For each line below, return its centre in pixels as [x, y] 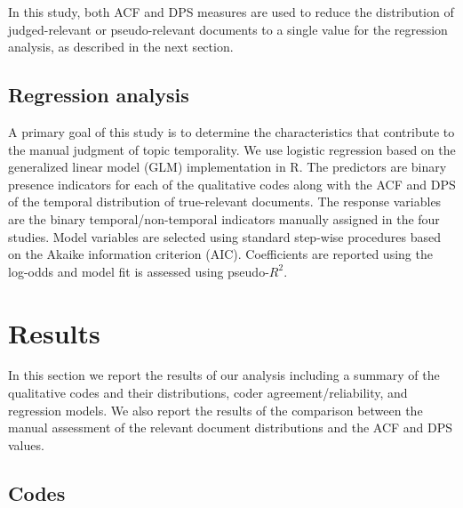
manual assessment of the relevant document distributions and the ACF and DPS [231, 427]
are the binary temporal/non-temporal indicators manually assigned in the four [224, 218]
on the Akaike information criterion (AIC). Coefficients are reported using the [220, 254]
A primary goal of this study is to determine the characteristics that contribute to [231, 131]
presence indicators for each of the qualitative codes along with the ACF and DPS [232, 184]
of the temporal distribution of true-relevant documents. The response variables [225, 202]
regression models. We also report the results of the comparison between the [216, 410]
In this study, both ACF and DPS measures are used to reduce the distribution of [231, 12]
